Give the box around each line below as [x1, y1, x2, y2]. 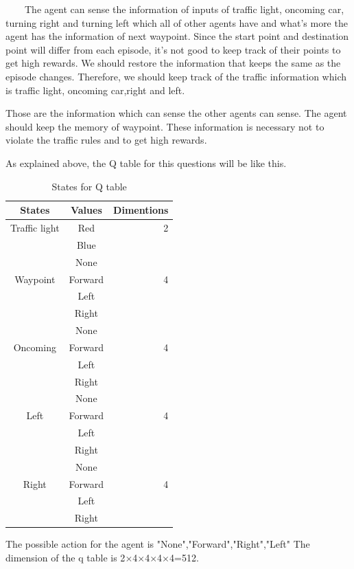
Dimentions [113, 203, 169, 217]
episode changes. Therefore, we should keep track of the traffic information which [5, 69, 347, 83]
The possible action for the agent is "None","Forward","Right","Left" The [5, 537, 310, 551]
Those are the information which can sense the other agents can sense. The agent [5, 106, 347, 120]
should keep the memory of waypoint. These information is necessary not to [5, 119, 324, 133]
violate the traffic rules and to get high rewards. [5, 133, 207, 147]
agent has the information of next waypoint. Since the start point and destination [5, 29, 349, 43]
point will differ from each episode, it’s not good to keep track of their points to [5, 42, 341, 56]
